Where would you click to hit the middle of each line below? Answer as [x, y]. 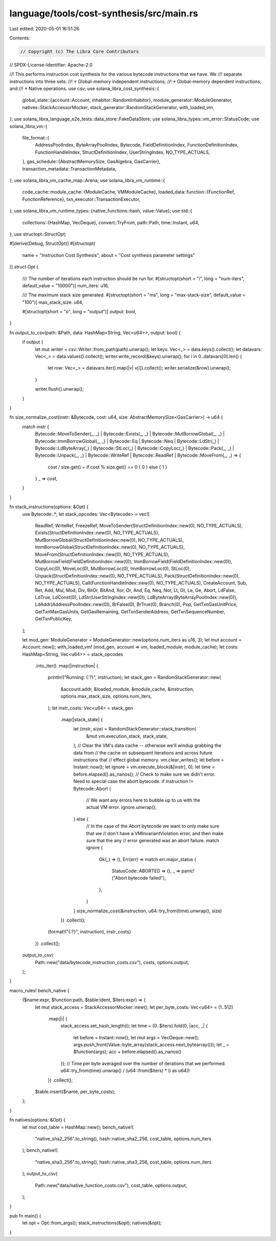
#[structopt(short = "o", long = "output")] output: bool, [79, 312]
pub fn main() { [25, 1215]
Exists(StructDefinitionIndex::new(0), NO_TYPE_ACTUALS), [97, 533]
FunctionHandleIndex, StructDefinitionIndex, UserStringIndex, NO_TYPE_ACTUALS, [123, 152]
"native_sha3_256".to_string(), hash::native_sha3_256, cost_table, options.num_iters [123, 1162]
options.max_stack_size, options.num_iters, [106, 696]
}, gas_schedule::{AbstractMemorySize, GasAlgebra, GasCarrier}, [91, 162]
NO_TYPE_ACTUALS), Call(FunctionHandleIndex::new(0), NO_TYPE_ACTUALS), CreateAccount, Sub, [141, 583]
